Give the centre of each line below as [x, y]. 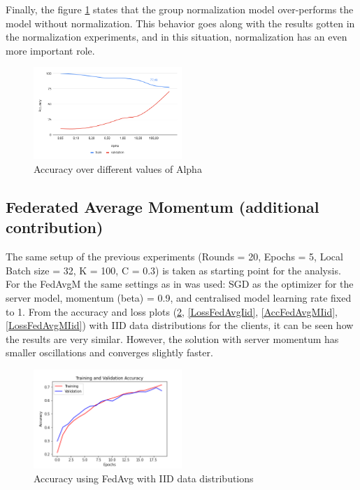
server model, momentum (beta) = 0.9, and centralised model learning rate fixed [179, 298]
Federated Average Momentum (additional [163, 207]
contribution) [55, 227]
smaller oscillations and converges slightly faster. [109, 352]
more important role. [50, 50]
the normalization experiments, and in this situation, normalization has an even [177, 37]
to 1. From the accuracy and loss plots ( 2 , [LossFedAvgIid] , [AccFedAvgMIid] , [172, 311]
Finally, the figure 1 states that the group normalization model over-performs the [180, 9]
